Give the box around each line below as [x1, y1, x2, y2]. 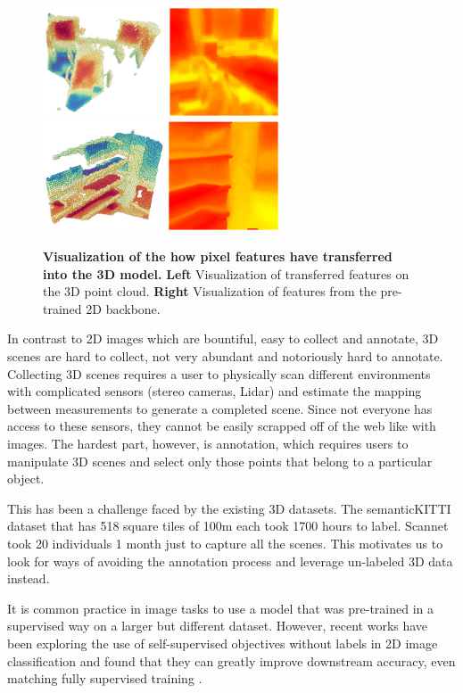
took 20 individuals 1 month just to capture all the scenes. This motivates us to [7, 533, 443, 552]
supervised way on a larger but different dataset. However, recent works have [7, 616, 428, 635]
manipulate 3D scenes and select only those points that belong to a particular [7, 451, 433, 470]
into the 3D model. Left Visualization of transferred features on [43, 264, 409, 283]
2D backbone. [86, 299, 161, 318]
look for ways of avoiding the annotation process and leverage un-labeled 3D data [7, 551, 453, 570]
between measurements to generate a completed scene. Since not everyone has [7, 399, 433, 417]
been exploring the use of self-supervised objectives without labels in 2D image [7, 633, 438, 652]
